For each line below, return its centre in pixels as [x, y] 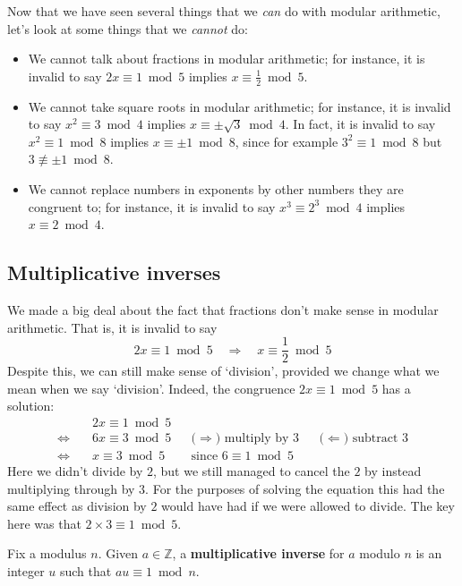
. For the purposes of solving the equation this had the [295, 488]
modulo [380, 553]
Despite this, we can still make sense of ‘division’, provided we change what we [223, 371]
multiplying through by [71, 488]
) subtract [371, 439]
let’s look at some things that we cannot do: [128, 28]
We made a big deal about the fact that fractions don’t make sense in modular [223, 309]
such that [86, 571]
